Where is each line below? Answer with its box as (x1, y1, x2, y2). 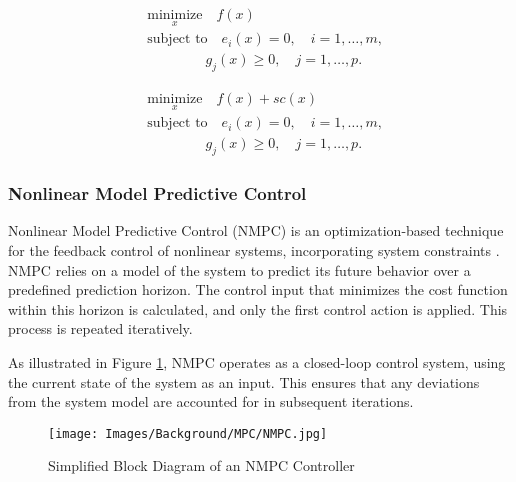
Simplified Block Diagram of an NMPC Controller (48, 455, 355, 476)
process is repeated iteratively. (8, 318, 193, 339)
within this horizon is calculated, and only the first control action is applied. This (8, 298, 508, 319)
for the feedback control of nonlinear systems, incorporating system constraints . (8, 240, 500, 261)
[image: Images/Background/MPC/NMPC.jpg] (48, 426, 328, 441)
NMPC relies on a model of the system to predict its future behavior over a (8, 259, 471, 280)
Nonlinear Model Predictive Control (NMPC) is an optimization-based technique (8, 220, 504, 241)
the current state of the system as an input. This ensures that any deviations (8, 371, 480, 392)
